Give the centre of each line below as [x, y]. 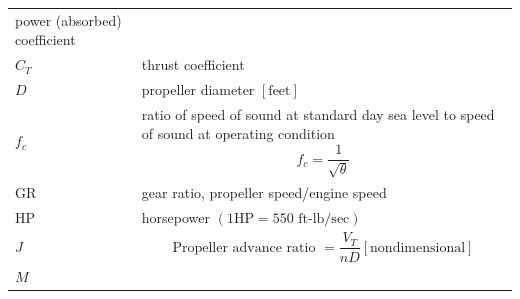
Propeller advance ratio [244, 247]
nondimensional [418, 247]
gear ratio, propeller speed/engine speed [264, 191]
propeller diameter [198, 89]
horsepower [176, 216]
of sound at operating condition [238, 133]
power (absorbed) [68, 19]
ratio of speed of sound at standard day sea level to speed [318, 113]
